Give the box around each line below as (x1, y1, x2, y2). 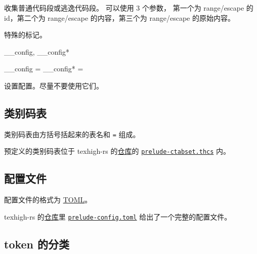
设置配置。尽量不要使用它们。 (4, 80, 103, 91)
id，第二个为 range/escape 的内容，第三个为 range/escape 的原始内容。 (4, 12, 235, 23)
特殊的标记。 (4, 29, 47, 40)
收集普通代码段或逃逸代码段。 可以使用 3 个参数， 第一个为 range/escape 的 (4, 3, 253, 13)
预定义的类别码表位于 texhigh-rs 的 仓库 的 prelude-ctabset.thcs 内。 (4, 146, 231, 156)
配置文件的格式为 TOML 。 (4, 194, 92, 205)
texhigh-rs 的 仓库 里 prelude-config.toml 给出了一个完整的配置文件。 (4, 211, 232, 222)
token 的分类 (4, 236, 70, 251)
